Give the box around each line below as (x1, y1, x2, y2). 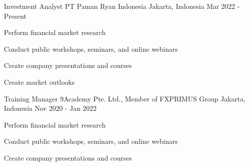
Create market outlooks (4, 76, 75, 87)
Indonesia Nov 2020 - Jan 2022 (4, 103, 97, 113)
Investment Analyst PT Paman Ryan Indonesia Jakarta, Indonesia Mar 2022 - (4, 1, 240, 11)
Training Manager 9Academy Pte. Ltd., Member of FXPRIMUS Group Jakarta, (4, 93, 246, 103)
